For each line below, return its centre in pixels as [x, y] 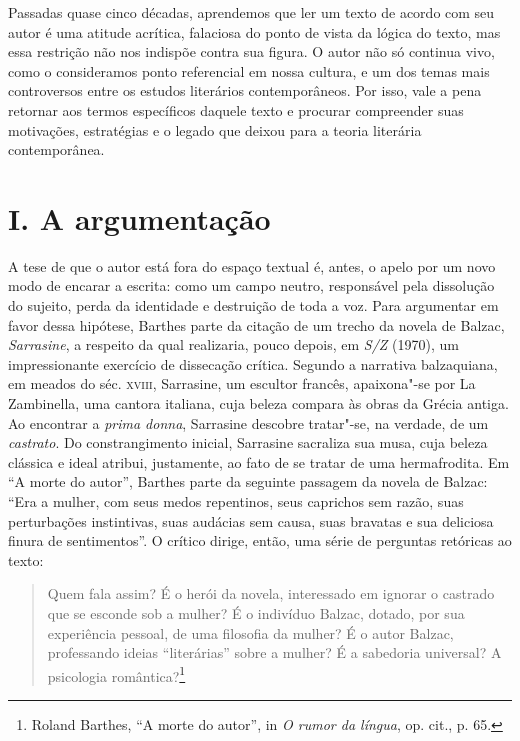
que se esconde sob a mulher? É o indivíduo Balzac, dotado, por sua [256, 612]
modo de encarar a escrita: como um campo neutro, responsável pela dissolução [251, 285]
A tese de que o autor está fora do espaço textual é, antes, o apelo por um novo [252, 265]
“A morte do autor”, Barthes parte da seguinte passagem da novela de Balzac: [248, 481]
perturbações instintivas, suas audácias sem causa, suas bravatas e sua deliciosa [251, 520]
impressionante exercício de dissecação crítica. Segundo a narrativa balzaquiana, [253, 363]
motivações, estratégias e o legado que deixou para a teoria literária [215, 129]
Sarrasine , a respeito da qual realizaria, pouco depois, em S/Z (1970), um [233, 344]
